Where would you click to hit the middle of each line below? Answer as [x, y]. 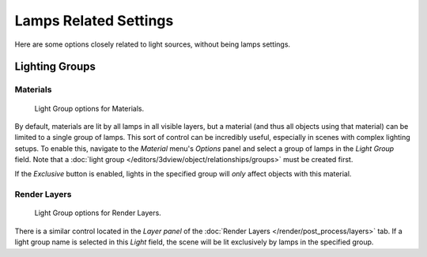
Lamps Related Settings [94, 21]
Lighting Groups [55, 67]
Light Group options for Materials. [89, 108]
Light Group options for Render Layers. [98, 213]
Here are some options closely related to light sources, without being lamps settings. [153, 44]
